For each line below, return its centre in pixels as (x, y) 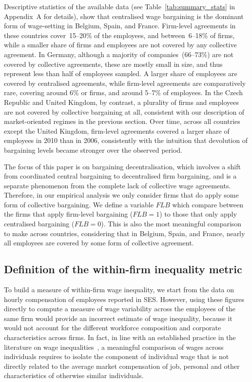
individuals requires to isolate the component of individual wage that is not (116, 356)
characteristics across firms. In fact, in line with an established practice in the (120, 337)
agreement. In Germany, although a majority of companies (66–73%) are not (119, 54)
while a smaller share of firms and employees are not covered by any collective (120, 45)
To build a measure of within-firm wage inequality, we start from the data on (119, 290)
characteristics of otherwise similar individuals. (74, 375)
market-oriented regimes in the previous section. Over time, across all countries (122, 121)
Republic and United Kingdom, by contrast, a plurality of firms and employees (122, 102)
